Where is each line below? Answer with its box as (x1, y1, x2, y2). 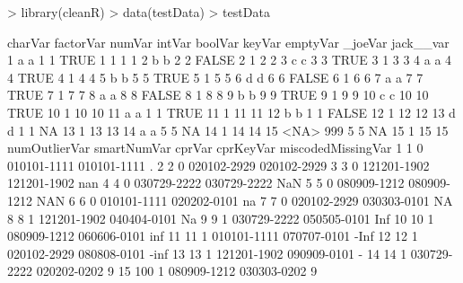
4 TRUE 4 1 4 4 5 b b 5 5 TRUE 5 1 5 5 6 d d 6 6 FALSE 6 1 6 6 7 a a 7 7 (7, 67, 424, 86)
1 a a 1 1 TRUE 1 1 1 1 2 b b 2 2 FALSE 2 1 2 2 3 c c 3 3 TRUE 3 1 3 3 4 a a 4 (7, 50, 452, 69)
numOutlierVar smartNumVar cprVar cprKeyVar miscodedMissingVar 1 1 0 (7, 138, 424, 157)
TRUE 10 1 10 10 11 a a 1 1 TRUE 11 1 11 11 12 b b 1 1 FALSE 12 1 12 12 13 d (7, 102, 456, 121)
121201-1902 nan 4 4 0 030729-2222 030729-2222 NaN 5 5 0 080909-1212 (7, 173, 405, 192)
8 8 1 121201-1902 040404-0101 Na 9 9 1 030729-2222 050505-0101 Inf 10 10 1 (7, 208, 434, 227)
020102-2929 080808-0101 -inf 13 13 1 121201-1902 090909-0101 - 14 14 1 (7, 243, 407, 262)
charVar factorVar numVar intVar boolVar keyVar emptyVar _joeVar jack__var (7, 32, 450, 51)
